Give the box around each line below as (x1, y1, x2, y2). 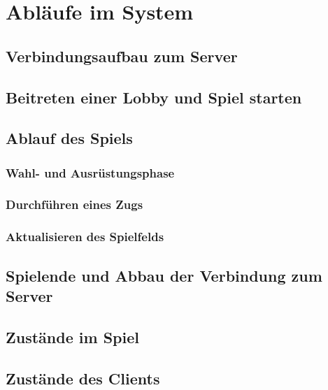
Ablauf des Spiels (6, 127, 133, 149)
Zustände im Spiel (6, 326, 139, 347)
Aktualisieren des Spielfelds (6, 228, 164, 245)
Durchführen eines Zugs (6, 196, 143, 213)
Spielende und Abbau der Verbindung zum (6, 264, 322, 286)
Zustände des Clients (6, 367, 160, 389)
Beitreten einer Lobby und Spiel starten (6, 86, 302, 108)
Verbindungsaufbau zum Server (6, 45, 238, 66)
